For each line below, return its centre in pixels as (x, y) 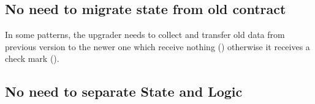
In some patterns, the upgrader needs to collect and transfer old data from (145, 35)
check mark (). (32, 58)
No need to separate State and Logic (124, 91)
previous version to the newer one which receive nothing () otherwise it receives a (157, 46)
